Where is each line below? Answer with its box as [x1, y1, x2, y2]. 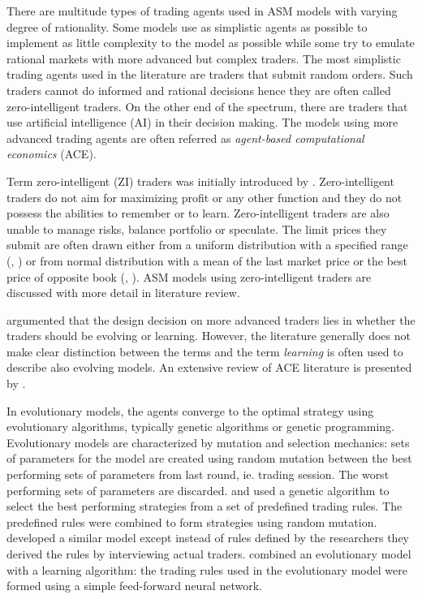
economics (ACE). [6, 145, 97, 162]
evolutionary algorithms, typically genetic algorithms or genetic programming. [6, 418, 394, 435]
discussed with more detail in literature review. [6, 284, 240, 301]
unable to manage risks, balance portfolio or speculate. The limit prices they [6, 220, 387, 237]
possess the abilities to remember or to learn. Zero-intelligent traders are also [6, 205, 390, 222]
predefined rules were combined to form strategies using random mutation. [6, 513, 377, 530]
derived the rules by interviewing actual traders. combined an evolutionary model [6, 545, 411, 562]
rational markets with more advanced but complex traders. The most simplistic [6, 50, 401, 67]
